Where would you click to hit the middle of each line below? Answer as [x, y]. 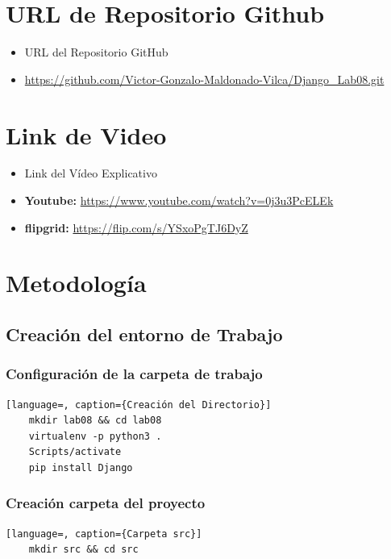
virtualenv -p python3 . [95, 436]
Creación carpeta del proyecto [106, 503]
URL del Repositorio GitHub [96, 52]
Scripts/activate [75, 452]
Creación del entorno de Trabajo [144, 334]
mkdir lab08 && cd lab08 [95, 421]
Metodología [76, 283]
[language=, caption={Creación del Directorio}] [139, 405]
